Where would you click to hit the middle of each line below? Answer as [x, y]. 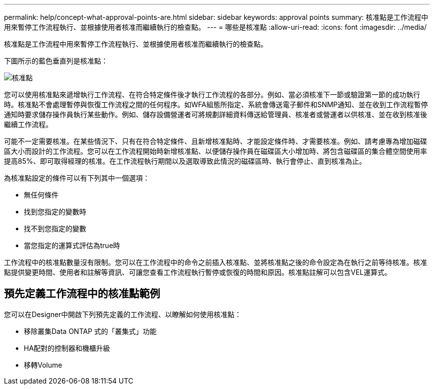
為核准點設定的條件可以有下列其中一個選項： [77, 178]
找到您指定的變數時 [55, 212]
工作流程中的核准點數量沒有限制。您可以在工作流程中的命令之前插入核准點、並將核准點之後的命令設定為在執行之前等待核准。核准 [216, 262]
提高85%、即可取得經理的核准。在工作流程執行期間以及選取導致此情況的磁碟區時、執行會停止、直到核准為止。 [185, 161]
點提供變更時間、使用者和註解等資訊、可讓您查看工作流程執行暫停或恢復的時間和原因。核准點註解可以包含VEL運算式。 [198, 272]
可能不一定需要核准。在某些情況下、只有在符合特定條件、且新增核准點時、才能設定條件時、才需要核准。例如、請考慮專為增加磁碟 [216, 141]
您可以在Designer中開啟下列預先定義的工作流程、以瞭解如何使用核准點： [123, 314]
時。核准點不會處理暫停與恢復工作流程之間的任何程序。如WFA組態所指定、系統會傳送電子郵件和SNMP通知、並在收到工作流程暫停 [216, 104]
